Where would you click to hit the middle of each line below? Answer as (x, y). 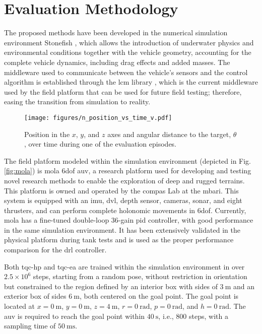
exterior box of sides (35, 296)
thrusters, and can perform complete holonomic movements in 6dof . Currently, (125, 210)
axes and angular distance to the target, (169, 134)
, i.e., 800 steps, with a (193, 316)
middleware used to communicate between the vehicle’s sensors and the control (126, 72)
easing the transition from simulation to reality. (77, 102)
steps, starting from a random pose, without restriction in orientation (140, 276)
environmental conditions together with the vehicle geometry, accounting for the (128, 52)
